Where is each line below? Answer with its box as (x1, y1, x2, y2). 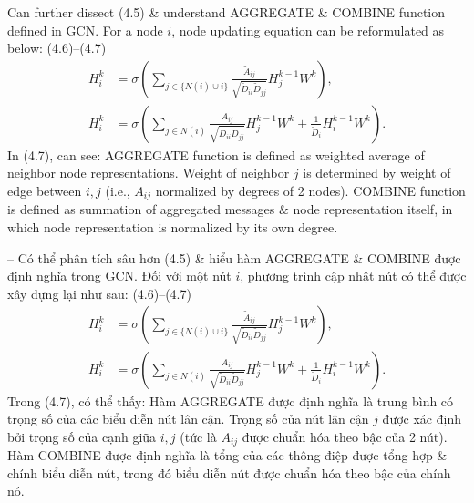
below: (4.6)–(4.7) (7, 38, 107, 57)
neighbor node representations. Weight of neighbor (7, 163, 290, 182)
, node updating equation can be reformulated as (171, 20, 445, 39)
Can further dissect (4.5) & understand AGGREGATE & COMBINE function (7, 3, 446, 21)
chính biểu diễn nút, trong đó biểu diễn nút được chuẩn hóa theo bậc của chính (7, 463, 451, 482)
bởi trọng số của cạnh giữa (7, 426, 157, 446)
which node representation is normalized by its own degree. (7, 218, 338, 237)
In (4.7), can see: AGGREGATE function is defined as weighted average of (7, 145, 425, 164)
